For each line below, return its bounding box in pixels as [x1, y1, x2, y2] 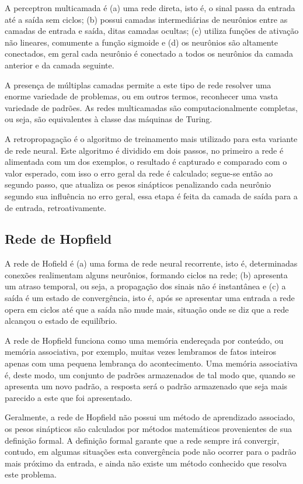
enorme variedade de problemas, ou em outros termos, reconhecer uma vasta [5, 90, 278, 102]
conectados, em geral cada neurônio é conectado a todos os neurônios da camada [5, 47, 293, 60]
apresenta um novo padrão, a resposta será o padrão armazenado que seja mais [5, 380, 288, 392]
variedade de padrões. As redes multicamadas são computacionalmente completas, [5, 101, 298, 113]
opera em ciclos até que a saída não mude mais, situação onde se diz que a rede [5, 303, 289, 315]
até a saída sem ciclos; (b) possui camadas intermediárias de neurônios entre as [5, 13, 288, 25]
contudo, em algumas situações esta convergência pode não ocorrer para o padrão [5, 445, 297, 458]
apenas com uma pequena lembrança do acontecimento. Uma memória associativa [5, 357, 298, 369]
